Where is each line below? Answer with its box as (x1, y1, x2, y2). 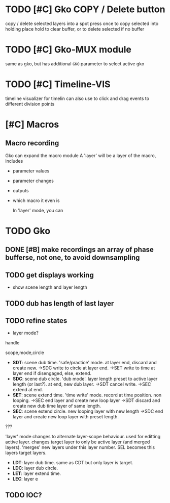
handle (5, 340, 20, 346)
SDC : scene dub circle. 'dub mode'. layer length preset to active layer (12, 376, 158, 382)
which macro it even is (12, 197, 60, 204)
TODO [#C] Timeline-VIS (5, 79, 111, 90)
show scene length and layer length (12, 284, 88, 290)
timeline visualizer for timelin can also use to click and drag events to (5, 95, 150, 102)
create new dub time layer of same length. (12, 403, 101, 409)
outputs (12, 187, 29, 193)
